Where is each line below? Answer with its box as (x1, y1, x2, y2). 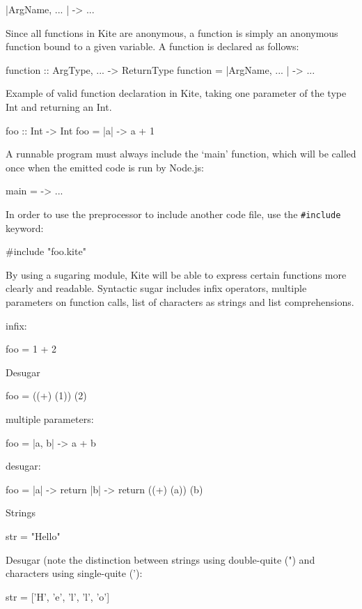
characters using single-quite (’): (6, 566, 143, 580)
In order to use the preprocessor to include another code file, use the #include (6, 206, 341, 221)
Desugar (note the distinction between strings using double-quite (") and (6, 552, 315, 566)
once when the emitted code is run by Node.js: (6, 160, 204, 174)
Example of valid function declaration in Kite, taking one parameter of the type (6, 86, 347, 100)
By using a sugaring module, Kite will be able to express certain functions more (6, 267, 347, 282)
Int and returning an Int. (6, 99, 112, 114)
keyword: (6, 220, 44, 235)
